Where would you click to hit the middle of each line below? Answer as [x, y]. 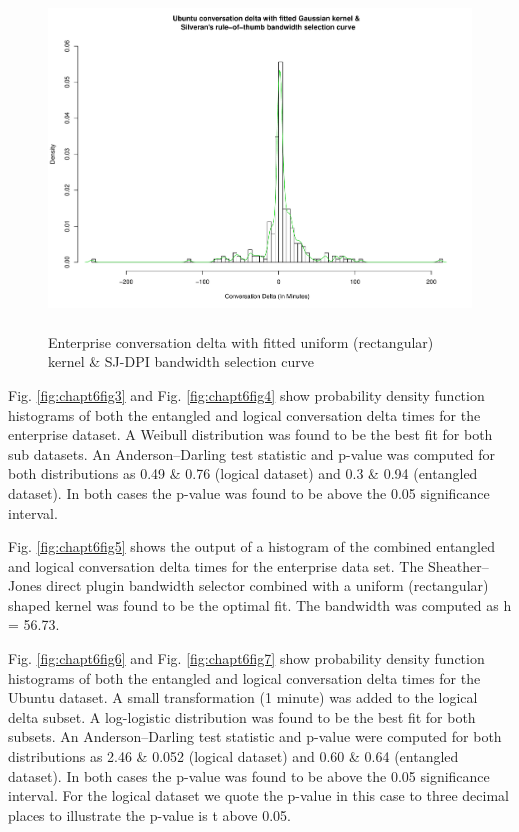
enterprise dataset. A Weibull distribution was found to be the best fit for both [250, 434]
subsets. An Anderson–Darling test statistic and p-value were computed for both [255, 736]
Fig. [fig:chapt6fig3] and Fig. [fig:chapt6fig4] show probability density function [246, 394]
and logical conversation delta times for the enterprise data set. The [216, 565]
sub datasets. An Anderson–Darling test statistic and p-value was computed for [252, 453]
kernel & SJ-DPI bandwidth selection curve [181, 361]
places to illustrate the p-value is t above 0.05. [149, 814]
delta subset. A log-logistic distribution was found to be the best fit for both [242, 716]
